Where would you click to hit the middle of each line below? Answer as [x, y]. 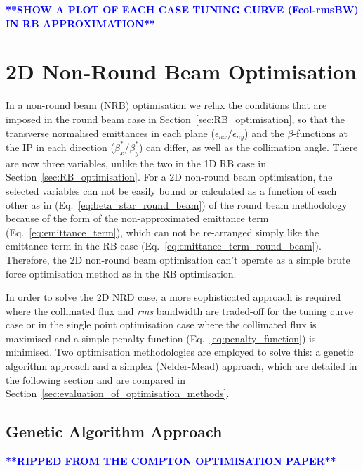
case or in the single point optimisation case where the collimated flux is [161, 324]
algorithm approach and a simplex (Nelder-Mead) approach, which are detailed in [181, 366]
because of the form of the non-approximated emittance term [137, 218]
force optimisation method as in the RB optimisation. [121, 273]
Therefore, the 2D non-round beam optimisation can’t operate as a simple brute [178, 259]
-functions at [320, 133]
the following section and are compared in [96, 379]
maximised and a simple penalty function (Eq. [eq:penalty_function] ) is [161, 338]
